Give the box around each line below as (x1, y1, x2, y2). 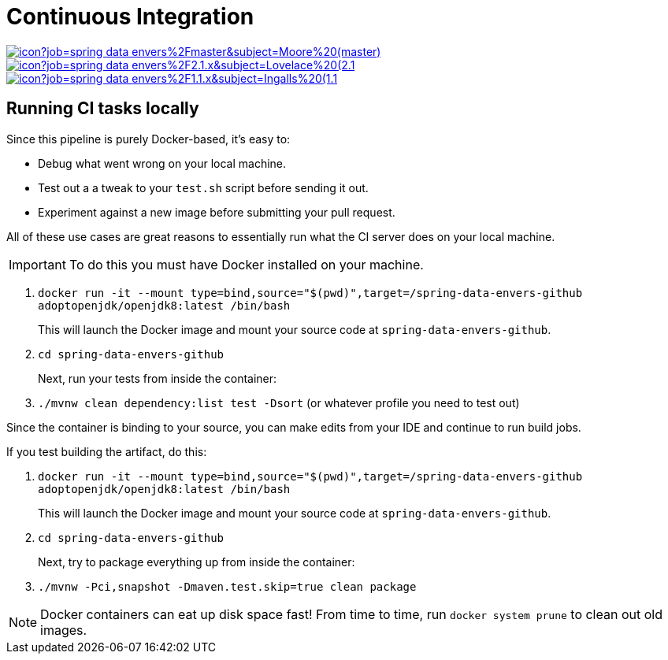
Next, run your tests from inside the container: (38, 371, 277, 385)
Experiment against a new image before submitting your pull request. (38, 205, 395, 219)
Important (9, 256, 66, 273)
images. (40, 621, 87, 638)
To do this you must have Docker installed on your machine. (69, 256, 424, 273)
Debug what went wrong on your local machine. (38, 156, 287, 170)
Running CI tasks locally (6, 98, 199, 119)
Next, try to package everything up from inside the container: (38, 554, 355, 569)
